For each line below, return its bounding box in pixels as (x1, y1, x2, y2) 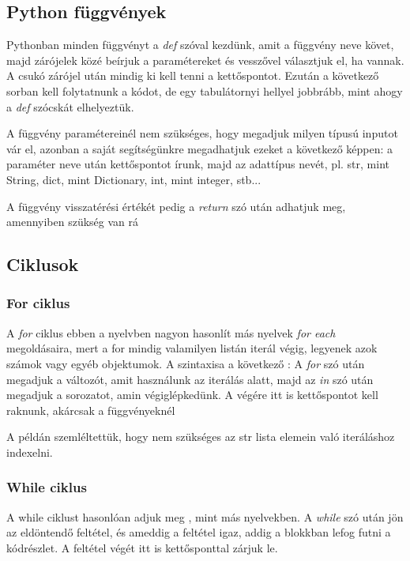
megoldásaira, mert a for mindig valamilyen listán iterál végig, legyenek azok (6, 340, 378, 356)
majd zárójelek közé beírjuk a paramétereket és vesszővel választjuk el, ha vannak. (6, 51, 404, 68)
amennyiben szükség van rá (6, 213, 139, 230)
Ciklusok (6, 252, 79, 277)
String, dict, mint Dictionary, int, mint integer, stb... (6, 171, 261, 187)
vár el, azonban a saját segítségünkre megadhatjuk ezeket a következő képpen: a (6, 140, 393, 156)
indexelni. (6, 443, 53, 460)
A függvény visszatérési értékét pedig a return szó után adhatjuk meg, (6, 198, 346, 214)
